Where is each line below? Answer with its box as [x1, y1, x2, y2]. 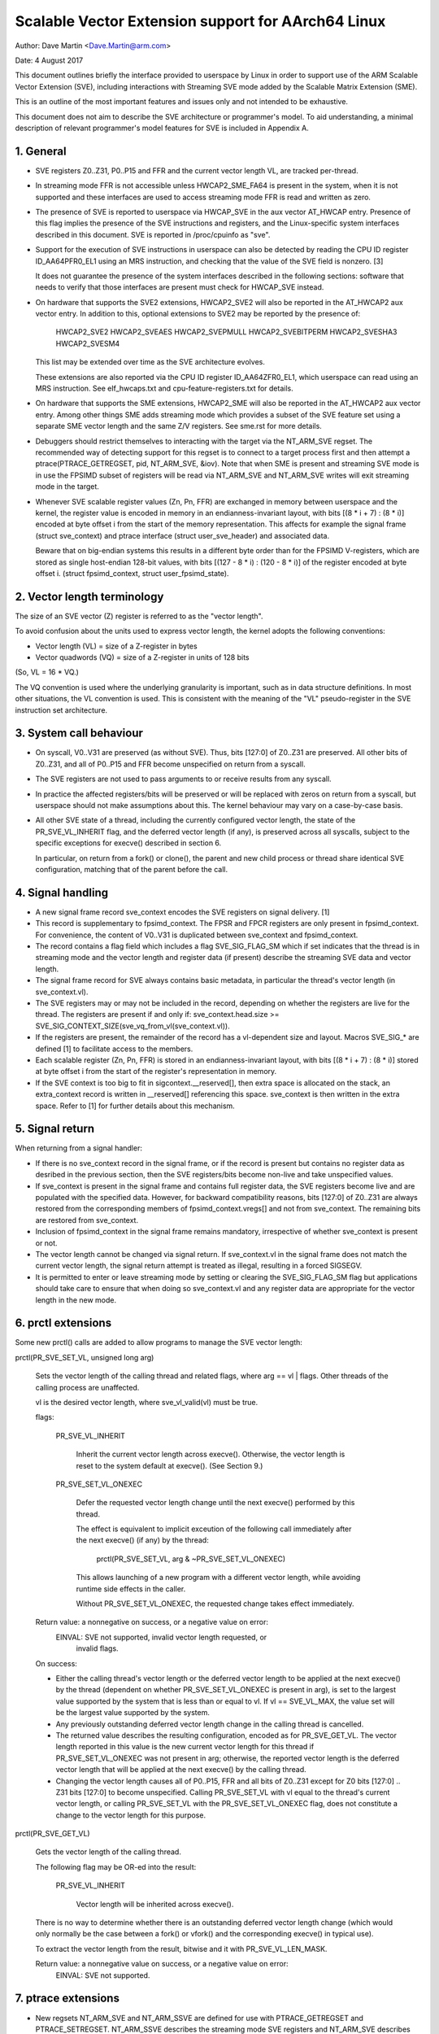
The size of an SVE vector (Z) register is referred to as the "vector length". [15, 611, 263, 621]
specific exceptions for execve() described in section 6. [35, 838, 222, 848]
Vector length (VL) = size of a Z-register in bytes [35, 641, 198, 651]
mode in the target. [35, 482, 99, 491]
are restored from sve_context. [35, 1215, 138, 1224]
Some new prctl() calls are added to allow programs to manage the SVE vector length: [15, 1338, 302, 1347]
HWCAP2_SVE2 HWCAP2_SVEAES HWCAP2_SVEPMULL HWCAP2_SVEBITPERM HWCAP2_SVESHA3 [55, 327, 398, 337]
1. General [15, 144, 67, 158]
